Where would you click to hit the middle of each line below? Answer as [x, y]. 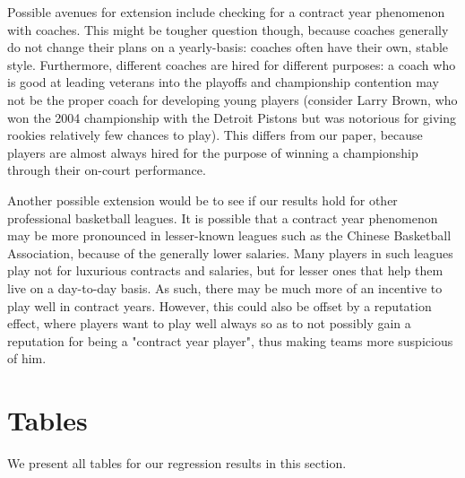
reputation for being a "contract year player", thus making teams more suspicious [230, 340]
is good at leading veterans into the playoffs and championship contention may [223, 82]
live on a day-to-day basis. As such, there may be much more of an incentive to [225, 287]
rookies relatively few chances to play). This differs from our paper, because [215, 135]
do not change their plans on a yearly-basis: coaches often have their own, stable [228, 47]
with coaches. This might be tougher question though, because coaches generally [228, 29]
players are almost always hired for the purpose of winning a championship [213, 152]
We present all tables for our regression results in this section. [177, 463]
